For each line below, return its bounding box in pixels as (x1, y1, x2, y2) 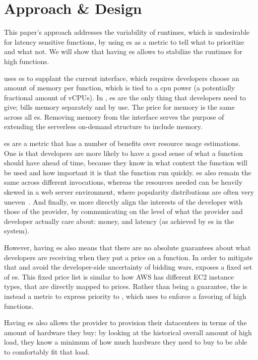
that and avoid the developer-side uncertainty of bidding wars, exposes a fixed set (4, 262, 252, 272)
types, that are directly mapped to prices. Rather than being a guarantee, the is (4, 281, 248, 291)
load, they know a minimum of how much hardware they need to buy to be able (4, 337, 248, 347)
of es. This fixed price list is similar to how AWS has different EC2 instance (4, 271, 234, 282)
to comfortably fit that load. (4, 346, 90, 357)
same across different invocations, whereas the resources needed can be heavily (4, 177, 243, 187)
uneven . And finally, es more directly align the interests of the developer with (4, 196, 243, 207)
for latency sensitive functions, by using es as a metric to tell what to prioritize (4, 36, 244, 47)
